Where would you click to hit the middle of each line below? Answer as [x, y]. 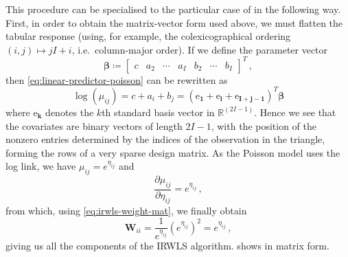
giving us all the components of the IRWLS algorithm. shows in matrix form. [167, 245]
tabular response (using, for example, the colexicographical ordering [148, 36]
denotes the [70, 112]
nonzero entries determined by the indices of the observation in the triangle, [165, 139]
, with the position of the [264, 125]
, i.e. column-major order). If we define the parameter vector [200, 49]
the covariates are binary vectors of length [94, 125]
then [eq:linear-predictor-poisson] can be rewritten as [117, 79]
